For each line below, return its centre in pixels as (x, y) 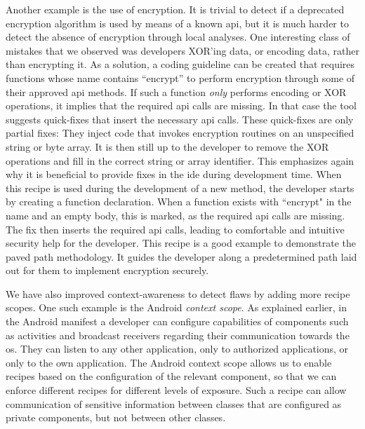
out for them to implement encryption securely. (107, 270)
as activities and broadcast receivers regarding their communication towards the (178, 335)
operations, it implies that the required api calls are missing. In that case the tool (181, 105)
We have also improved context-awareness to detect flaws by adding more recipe (178, 293)
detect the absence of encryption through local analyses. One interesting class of (178, 37)
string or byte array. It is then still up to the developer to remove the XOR (167, 146)
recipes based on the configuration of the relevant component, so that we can (171, 376)
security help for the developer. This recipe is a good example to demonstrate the (181, 243)
